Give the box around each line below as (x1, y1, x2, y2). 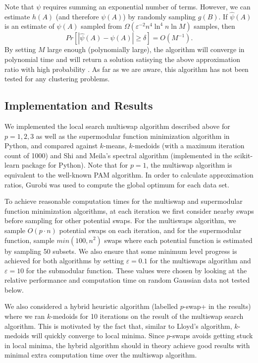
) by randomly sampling (123, 11, 196, 21)
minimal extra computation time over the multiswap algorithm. (4, 350, 197, 360)
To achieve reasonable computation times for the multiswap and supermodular (4, 196, 243, 206)
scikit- (234, 150, 253, 160)
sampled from (81, 21, 122, 31)
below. (4, 284, 24, 295)
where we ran (4, 311, 45, 321)
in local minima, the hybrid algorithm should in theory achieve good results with (4, 340, 250, 350)
